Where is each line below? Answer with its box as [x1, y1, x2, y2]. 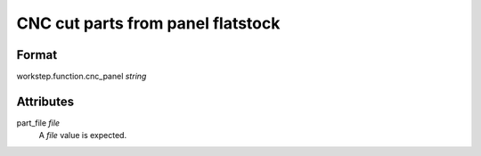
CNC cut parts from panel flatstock [16, 13, 281, 33]
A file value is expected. [38, 130, 127, 141]
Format [16, 47, 58, 62]
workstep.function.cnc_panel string [16, 71, 147, 82]
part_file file [16, 117, 61, 128]
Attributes [16, 94, 75, 109]
